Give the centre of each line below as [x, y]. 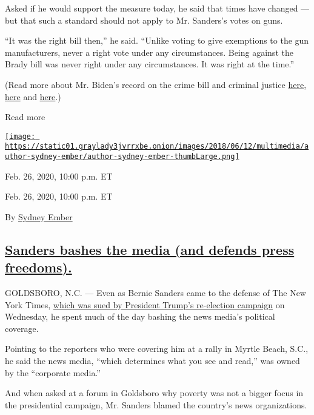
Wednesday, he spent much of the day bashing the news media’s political [140, 316]
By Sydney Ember [39, 216]
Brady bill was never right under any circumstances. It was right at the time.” [150, 64]
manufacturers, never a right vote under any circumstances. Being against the [149, 52]
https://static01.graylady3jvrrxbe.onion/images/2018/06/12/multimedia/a [157, 147]
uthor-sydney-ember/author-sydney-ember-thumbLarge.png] [122, 157]
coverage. [22, 328]
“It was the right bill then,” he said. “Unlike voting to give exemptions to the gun [157, 40]
